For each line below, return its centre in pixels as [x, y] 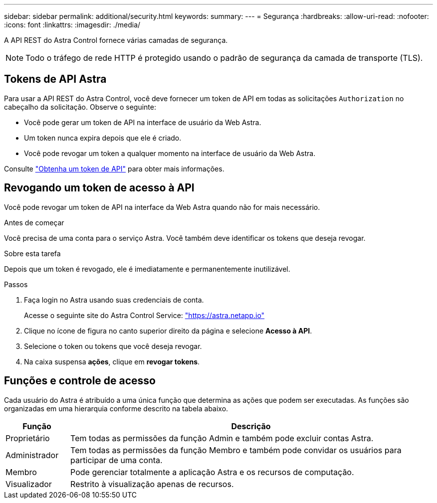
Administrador [32, 455]
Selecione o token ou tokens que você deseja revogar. [113, 346]
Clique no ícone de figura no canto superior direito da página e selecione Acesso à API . [168, 331]
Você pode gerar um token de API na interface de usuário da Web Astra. [143, 122]
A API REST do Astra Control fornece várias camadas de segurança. [116, 40]
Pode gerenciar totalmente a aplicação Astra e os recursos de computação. [212, 472]
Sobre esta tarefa [32, 253]
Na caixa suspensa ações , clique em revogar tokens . [112, 361]
